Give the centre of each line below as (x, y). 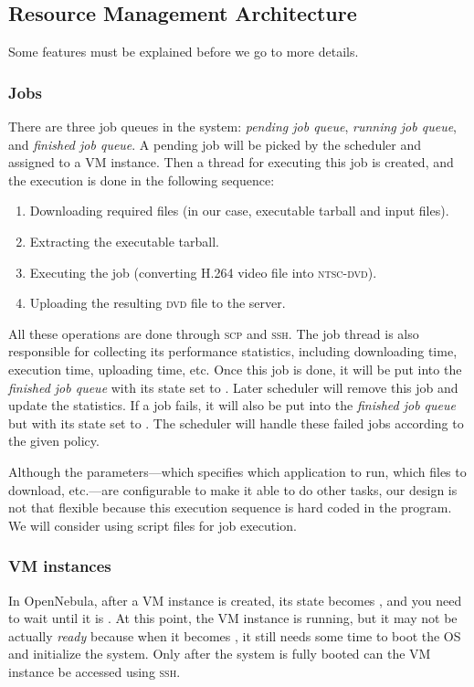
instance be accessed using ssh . (95, 671)
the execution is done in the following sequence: (142, 180)
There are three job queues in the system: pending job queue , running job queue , (232, 127)
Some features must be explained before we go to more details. (184, 52)
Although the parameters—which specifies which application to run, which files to (237, 471)
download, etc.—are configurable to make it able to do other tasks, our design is (233, 489)
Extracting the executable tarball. (124, 241)
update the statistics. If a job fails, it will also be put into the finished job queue (232, 405)
